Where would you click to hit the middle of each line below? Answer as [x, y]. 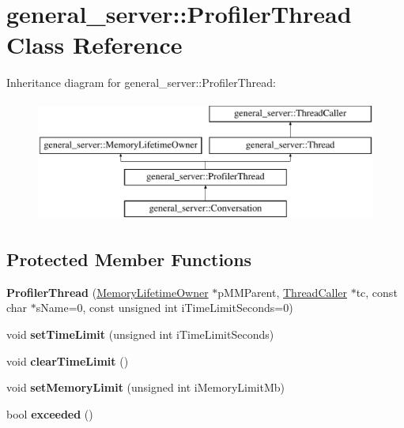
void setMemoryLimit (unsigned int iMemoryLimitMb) [146, 387]
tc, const [377, 292]
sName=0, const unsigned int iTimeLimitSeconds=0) [164, 308]
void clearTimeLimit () [68, 360]
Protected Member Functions [129, 259]
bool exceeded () [50, 413]
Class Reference [94, 45]
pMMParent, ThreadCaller [282, 292]
